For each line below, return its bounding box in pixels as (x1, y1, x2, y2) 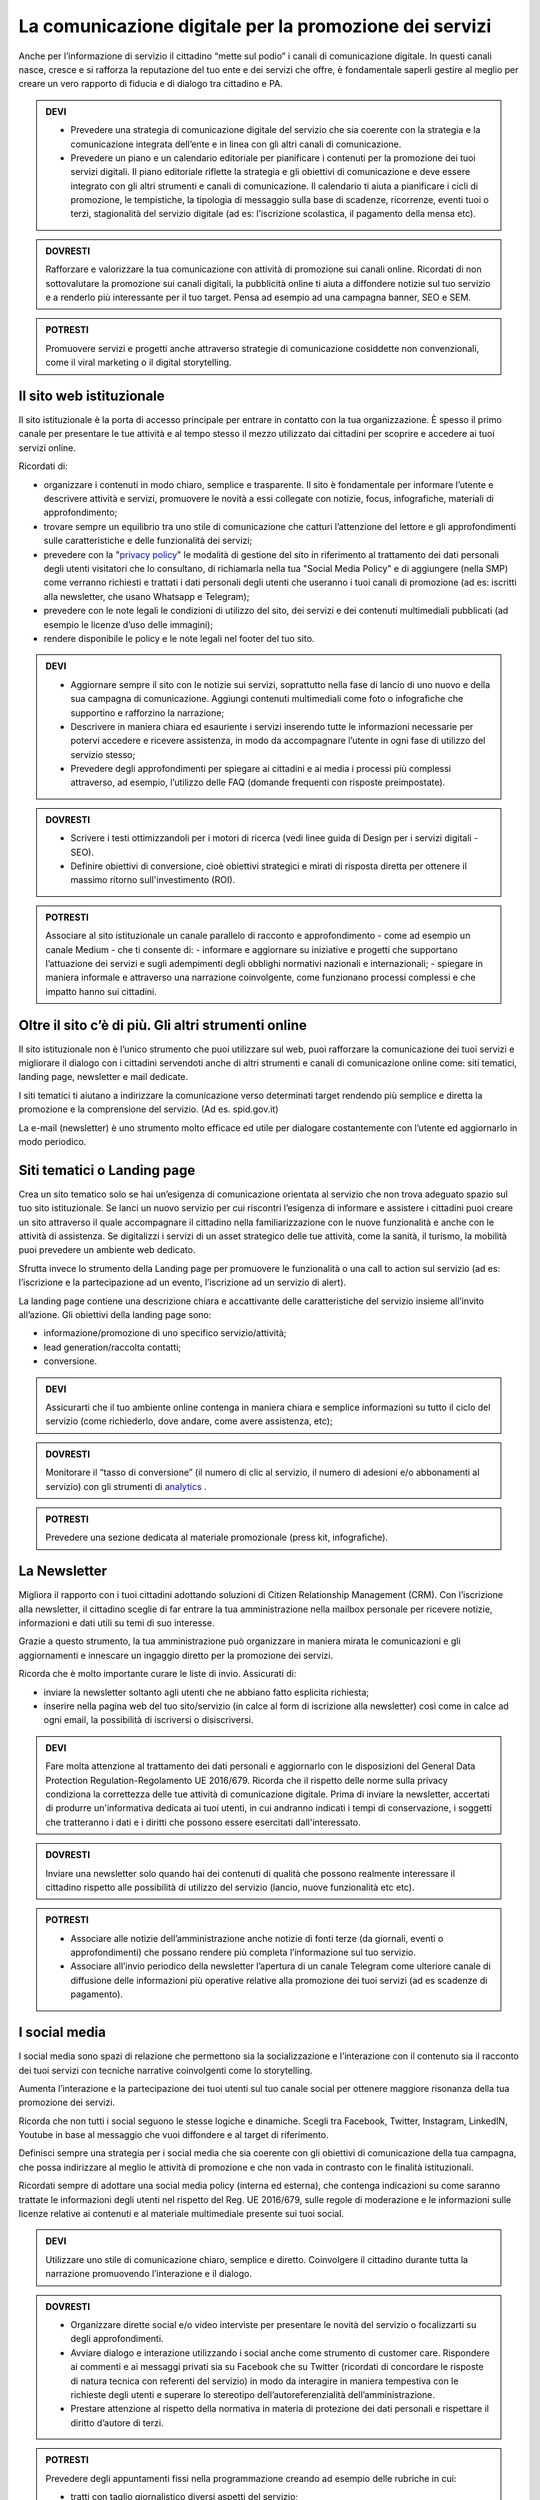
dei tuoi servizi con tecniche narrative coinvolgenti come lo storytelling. (18, 2064, 313, 2076)
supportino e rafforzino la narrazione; (70, 706, 225, 719)
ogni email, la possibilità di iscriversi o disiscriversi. (43, 1714, 254, 1726)
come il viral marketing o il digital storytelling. (45, 356, 232, 369)
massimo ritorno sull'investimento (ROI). (70, 874, 236, 886)
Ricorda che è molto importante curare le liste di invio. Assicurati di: (18, 1668, 297, 1680)
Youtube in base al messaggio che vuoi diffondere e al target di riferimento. (18, 2129, 329, 2141)
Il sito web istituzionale (18, 388, 165, 404)
